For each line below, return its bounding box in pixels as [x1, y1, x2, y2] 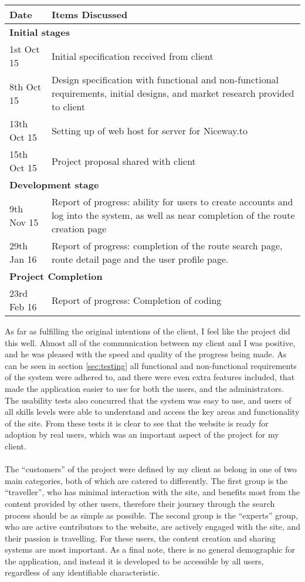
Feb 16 [9, 300, 37, 313]
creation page [51, 222, 107, 235]
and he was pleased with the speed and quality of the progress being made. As [5, 348, 287, 360]
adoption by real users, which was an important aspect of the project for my [5, 428, 279, 441]
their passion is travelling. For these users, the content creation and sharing [5, 532, 276, 544]
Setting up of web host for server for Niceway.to [51, 123, 248, 137]
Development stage [9, 178, 99, 191]
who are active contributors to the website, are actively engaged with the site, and [5, 520, 300, 533]
